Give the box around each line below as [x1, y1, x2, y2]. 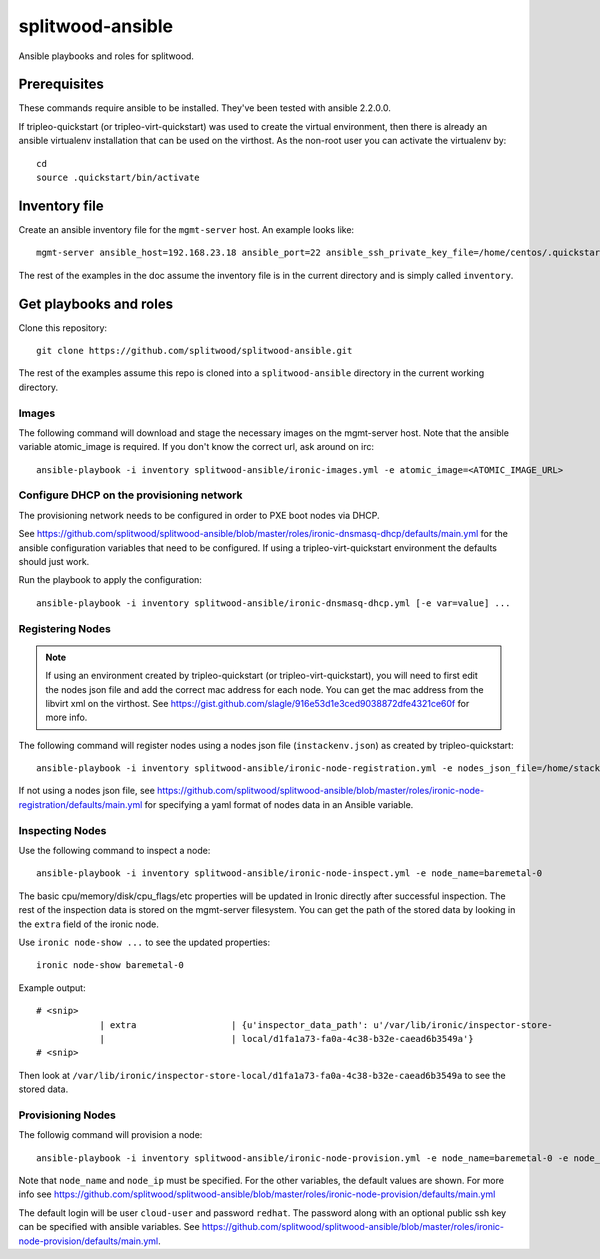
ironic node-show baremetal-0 [36, 960, 185, 971]
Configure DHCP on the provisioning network [18, 488, 243, 502]
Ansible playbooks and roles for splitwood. [18, 50, 195, 62]
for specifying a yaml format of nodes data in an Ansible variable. [144, 798, 414, 810]
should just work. [18, 556, 90, 568]
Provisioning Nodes [18, 1108, 117, 1122]
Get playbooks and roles [18, 295, 174, 312]
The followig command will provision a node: [18, 1129, 203, 1141]
